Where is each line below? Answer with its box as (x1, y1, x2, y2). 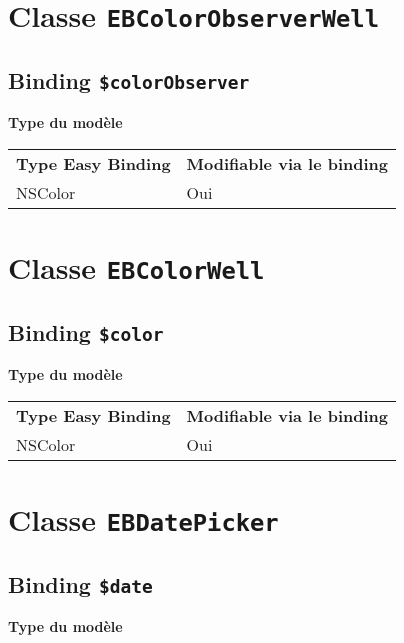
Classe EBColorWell (8, 247, 265, 288)
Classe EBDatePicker (8, 498, 279, 539)
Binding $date (8, 568, 153, 599)
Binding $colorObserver (8, 64, 250, 95)
